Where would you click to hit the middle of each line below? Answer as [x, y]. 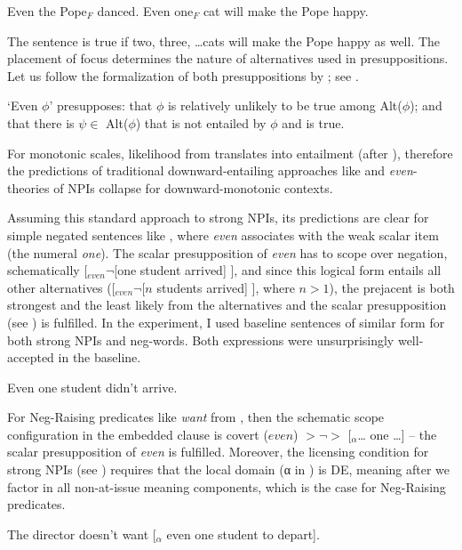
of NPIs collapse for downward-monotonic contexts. [193, 187]
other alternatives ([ [61, 287]
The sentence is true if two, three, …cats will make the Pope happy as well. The [224, 40]
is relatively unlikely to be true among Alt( [285, 105]
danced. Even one [145, 11]
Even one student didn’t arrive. [92, 387]
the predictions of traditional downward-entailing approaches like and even [210, 170]
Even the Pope [47, 11]
